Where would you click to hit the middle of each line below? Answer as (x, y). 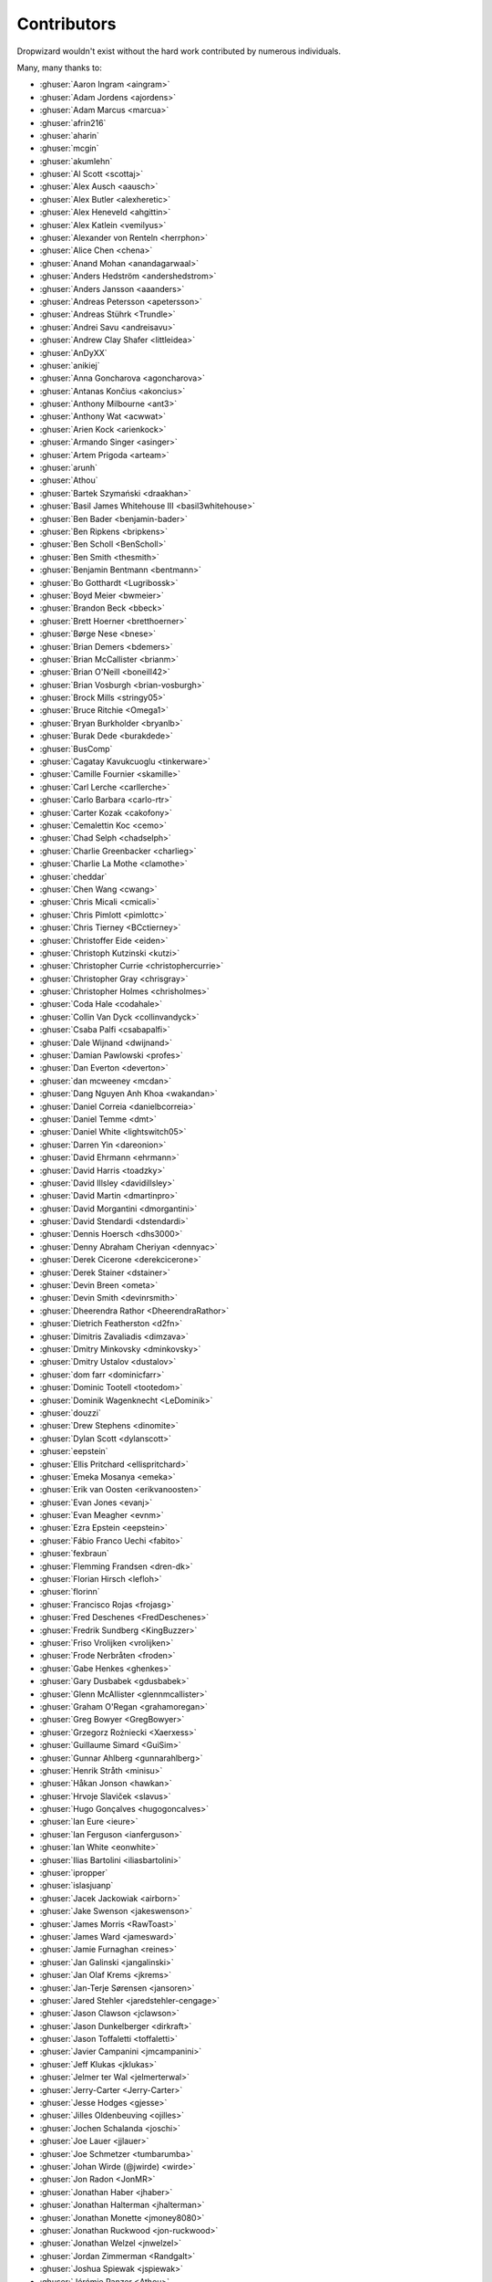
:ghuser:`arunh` (69, 468)
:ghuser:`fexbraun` (74, 1554)
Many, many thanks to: (59, 68)
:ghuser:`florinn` (70, 1592)
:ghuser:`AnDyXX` (74, 352)
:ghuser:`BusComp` (76, 748)
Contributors (67, 24)
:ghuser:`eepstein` (74, 1451)
